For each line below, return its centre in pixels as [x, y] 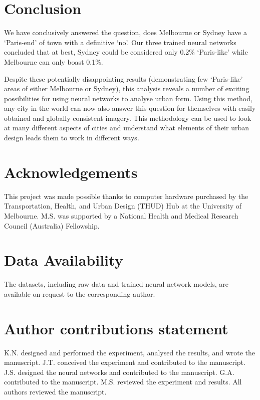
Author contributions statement [116, 328]
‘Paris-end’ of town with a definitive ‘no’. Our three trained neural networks [120, 42]
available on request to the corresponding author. [80, 293]
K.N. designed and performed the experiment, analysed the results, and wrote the [130, 352]
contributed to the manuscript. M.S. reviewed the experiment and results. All [123, 382]
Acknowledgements [71, 172]
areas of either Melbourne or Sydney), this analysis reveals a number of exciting [127, 88]
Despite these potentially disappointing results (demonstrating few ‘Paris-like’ [123, 78]
